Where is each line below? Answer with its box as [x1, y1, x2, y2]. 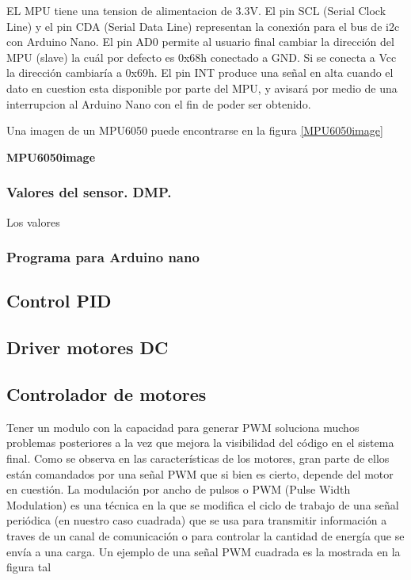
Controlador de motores [6, 381, 207, 406]
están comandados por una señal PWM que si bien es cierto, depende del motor [6, 465, 394, 482]
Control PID [6, 288, 112, 313]
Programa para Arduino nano [6, 247, 200, 267]
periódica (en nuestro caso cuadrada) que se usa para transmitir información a [6, 512, 387, 528]
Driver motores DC [6, 335, 169, 360]
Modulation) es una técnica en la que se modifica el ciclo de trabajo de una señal [6, 496, 399, 513]
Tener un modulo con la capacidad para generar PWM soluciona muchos [6, 418, 360, 435]
